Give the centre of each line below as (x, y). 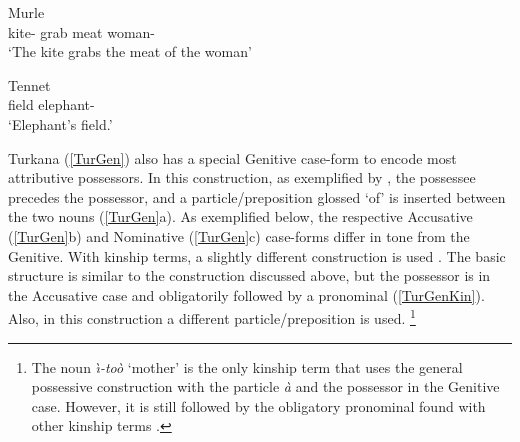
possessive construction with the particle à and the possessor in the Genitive (265, 386)
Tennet (29, 84)
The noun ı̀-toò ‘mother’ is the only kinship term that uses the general (247, 366)
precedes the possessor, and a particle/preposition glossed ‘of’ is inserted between (257, 196)
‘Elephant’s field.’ (60, 123)
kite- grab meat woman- (82, 31)
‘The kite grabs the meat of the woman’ (130, 51)
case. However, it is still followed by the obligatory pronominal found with (258, 405)
